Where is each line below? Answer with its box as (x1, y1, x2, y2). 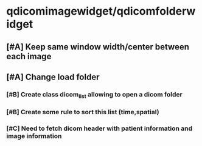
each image (6, 51, 52, 62)
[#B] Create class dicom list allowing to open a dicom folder (6, 90, 183, 100)
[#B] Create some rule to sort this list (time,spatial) (6, 108, 159, 117)
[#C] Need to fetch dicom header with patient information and (6, 124, 193, 133)
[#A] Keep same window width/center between (6, 42, 190, 52)
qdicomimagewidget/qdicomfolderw (6, 4, 196, 18)
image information (6, 132, 62, 140)
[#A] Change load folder (6, 71, 100, 82)
